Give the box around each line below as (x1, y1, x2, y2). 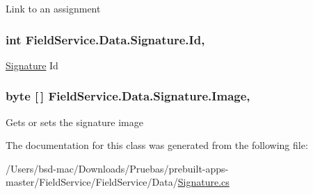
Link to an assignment (6, 1, 101, 15)
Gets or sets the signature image (6, 114, 144, 129)
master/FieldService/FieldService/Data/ (6, 175, 178, 189)
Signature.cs (177, 175, 230, 189)
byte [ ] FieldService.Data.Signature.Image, (6, 87, 250, 105)
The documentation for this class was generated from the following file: (6, 138, 308, 152)
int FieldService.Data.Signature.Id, (6, 30, 205, 48)
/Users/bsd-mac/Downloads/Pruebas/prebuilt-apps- (6, 161, 229, 175)
